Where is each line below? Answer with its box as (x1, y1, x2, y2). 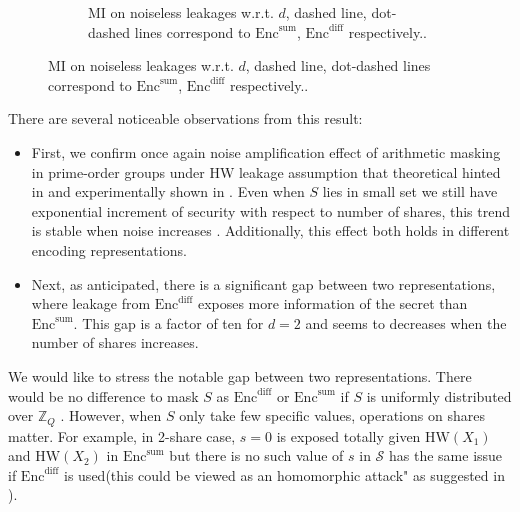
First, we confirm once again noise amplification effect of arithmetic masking (31, 141, 501, 162)
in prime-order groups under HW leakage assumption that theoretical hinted (31, 161, 501, 182)
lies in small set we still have (322, 181, 498, 202)
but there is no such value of (169, 445, 344, 466)
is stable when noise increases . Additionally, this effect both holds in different (31, 220, 510, 241)
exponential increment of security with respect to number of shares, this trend (31, 200, 510, 221)
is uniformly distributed (366, 385, 512, 406)
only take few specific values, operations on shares (179, 405, 485, 426)
